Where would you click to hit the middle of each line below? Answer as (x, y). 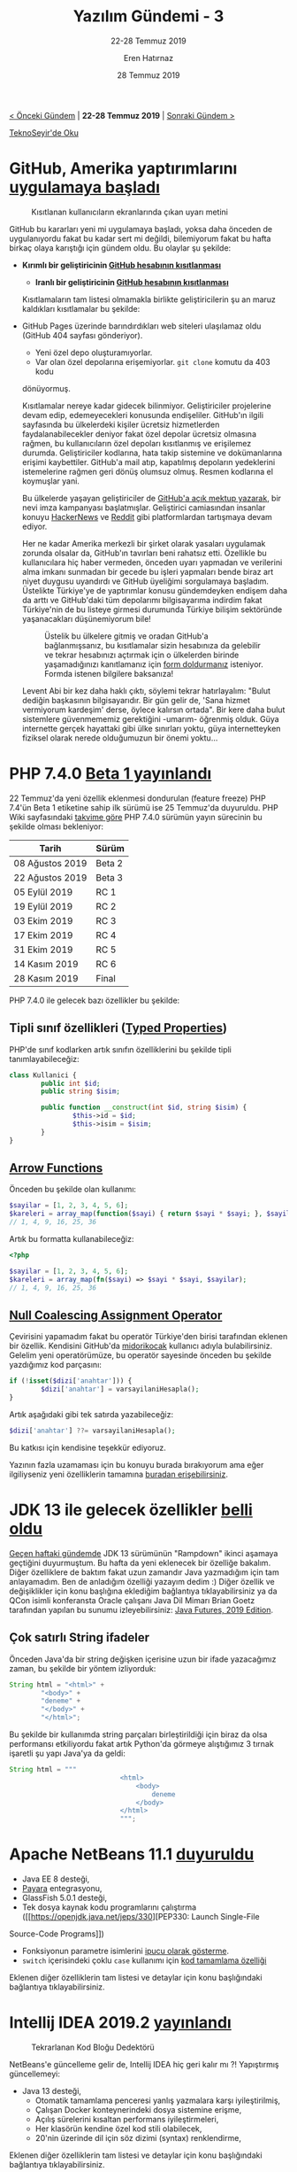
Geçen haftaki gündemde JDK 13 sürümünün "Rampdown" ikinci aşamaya (144, 1553)
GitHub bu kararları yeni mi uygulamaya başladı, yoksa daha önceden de (141, 229)
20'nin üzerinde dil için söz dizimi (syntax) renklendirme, (138, 2138)
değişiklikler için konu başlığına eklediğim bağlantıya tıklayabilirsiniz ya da (143, 1591)
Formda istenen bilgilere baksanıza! (109, 673)
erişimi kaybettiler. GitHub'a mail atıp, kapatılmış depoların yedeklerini (148, 462)
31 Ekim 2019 (43, 950)
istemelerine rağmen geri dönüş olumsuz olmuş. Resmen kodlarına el (148, 471)
